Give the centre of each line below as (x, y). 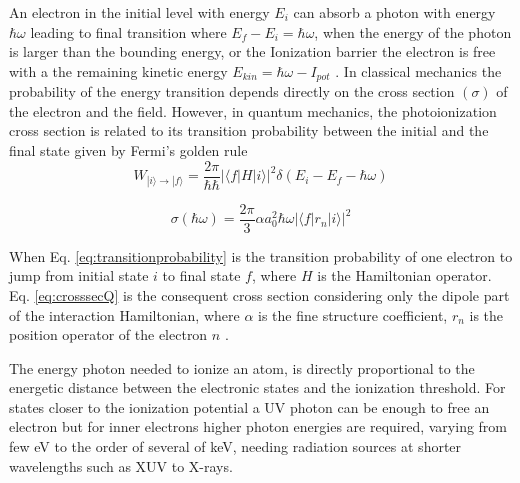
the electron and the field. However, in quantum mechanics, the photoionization (253, 110)
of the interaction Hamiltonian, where (124, 314)
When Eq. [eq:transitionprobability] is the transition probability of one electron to (261, 255)
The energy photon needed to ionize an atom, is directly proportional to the (242, 367)
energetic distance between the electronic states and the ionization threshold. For (257, 387)
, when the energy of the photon (413, 31)
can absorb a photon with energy (394, 12)
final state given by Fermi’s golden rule (128, 150)
